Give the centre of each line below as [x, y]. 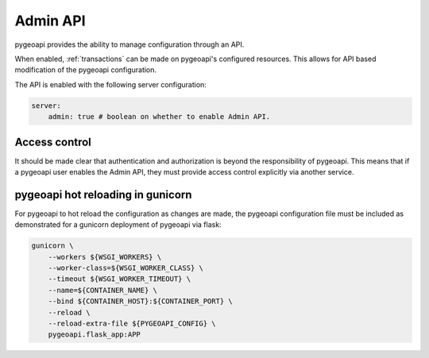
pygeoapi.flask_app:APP [94, 335]
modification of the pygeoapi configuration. [86, 70]
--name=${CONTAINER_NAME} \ [103, 290]
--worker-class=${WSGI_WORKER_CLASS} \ [126, 268]
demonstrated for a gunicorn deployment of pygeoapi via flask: [118, 225]
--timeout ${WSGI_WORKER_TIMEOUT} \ [119, 279]
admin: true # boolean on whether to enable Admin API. [159, 117]
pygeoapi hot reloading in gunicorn [103, 194]
